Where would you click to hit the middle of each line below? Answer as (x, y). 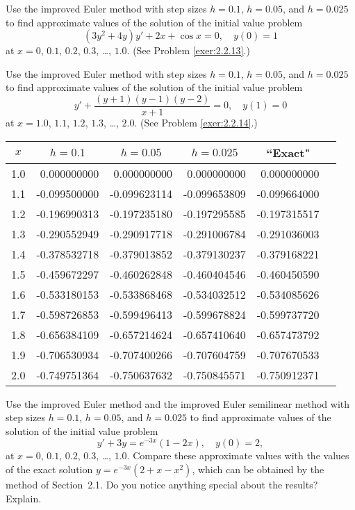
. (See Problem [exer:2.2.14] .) (196, 123)
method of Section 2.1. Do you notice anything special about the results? (162, 485)
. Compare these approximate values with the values (238, 455)
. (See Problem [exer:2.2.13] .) (188, 50)
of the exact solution (49, 469)
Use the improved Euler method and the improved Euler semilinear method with (178, 403)
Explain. (24, 498)
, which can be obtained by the (258, 469)
